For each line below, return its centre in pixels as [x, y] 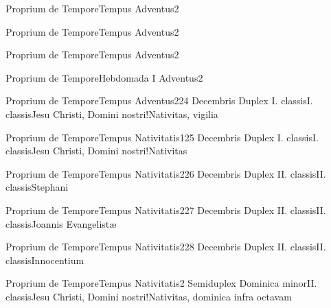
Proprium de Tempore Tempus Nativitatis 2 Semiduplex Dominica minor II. [161, 283]
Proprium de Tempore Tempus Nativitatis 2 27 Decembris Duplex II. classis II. [166, 210]
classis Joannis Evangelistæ [61, 223]
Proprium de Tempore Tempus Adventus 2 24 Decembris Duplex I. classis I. [159, 100]
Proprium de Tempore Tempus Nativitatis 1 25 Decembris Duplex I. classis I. [162, 137]
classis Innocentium [45, 260]
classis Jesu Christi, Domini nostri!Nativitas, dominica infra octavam [149, 296]
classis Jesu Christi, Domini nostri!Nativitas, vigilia [112, 114]
